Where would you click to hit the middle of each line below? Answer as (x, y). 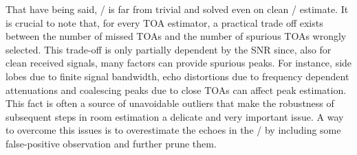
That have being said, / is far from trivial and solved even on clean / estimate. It (177, 9)
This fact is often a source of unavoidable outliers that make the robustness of (170, 103)
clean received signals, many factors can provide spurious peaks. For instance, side (179, 63)
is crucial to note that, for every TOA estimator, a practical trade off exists (164, 22)
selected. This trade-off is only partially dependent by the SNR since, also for (169, 49)
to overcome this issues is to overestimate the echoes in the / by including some (173, 130)
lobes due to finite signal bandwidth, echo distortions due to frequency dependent (177, 76)
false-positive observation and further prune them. (111, 143)
